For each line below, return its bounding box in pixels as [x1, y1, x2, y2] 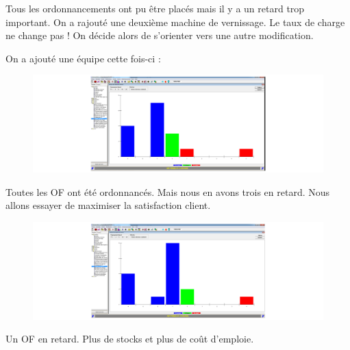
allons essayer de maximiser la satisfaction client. [5, 198, 211, 212]
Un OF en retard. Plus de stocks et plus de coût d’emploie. [5, 332, 254, 346]
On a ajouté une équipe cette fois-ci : [5, 51, 161, 65]
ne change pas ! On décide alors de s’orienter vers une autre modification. [5, 28, 314, 42]
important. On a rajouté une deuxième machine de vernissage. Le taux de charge [5, 14, 345, 29]
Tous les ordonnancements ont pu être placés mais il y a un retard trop [5, 1, 305, 15]
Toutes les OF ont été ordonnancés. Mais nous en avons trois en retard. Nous [5, 184, 330, 199]
